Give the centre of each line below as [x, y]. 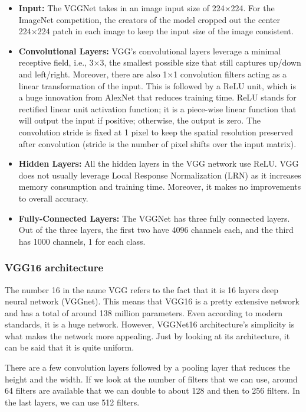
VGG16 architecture [54, 267]
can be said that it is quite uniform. [70, 347]
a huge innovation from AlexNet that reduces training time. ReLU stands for [157, 97]
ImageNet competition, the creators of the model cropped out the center [149, 19]
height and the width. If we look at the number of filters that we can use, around [151, 379]
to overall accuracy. [53, 198]
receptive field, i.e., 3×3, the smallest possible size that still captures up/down [160, 62]
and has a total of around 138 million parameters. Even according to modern [144, 312]
